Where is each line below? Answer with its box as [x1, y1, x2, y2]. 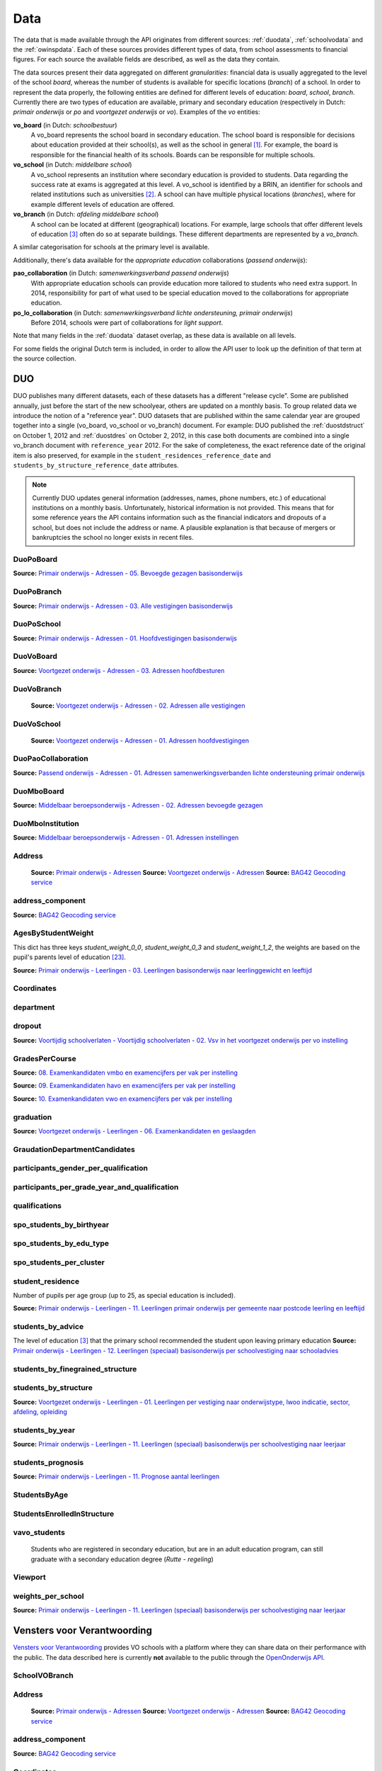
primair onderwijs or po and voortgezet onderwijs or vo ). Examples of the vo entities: [13, 108, 261, 116]
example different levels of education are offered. [30, 200, 175, 208]
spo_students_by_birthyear [13, 1219, 110, 1229]
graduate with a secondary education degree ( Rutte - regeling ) [30, 1555, 214, 1563]
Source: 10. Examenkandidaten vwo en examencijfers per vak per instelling [13, 1094, 233, 1103]
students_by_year [13, 1425, 76, 1435]
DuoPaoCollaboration [13, 754, 88, 764]
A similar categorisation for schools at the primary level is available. [13, 243, 210, 251]
